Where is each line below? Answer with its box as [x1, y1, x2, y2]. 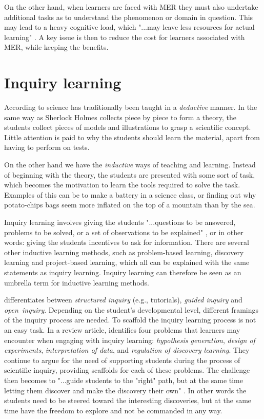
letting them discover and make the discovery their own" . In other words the [4, 385, 247, 395]
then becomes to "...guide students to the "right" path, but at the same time [4, 374, 243, 385]
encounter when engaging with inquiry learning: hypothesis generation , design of [4, 334, 255, 345]
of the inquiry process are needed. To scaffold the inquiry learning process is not [4, 314, 256, 325]
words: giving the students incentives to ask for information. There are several [4, 237, 249, 247]
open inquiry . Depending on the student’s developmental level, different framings [4, 304, 258, 315]
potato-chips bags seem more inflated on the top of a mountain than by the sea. [4, 199, 255, 210]
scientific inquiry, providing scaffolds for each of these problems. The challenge [4, 365, 250, 375]
